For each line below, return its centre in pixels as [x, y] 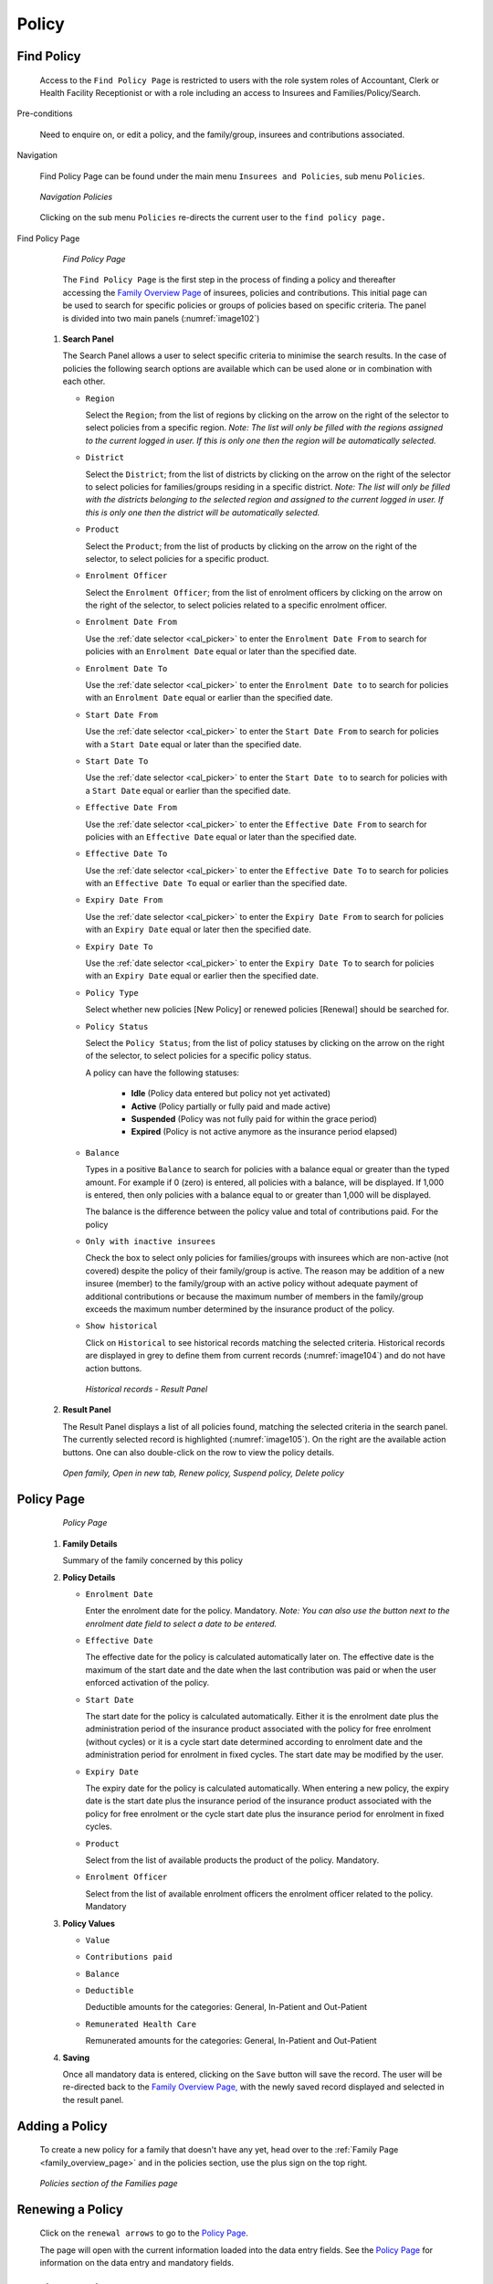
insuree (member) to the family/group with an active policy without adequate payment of [252, 1284]
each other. [84, 381]
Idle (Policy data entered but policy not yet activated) [231, 1094]
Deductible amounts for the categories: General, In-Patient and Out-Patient [226, 2007]
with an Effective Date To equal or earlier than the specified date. [216, 883]
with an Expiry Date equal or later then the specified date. [199, 930]
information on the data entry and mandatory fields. [137, 2263]
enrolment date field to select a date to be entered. [181, 1623]
